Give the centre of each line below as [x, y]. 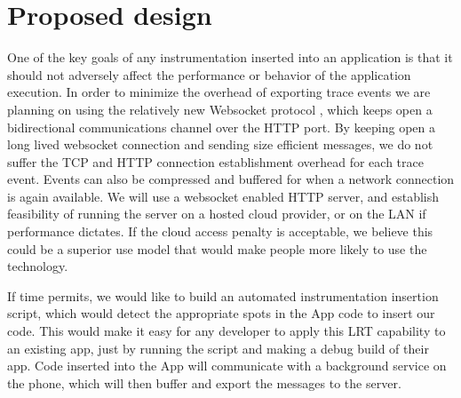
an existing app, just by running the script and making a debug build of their [218, 348]
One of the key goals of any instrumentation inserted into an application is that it [230, 57]
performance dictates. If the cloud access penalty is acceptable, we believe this [220, 231]
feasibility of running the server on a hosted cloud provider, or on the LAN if [217, 214]
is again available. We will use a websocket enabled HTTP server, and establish [223, 196]
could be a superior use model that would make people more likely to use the [217, 248]
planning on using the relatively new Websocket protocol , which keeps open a [220, 109]
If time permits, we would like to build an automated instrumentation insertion [223, 295]
